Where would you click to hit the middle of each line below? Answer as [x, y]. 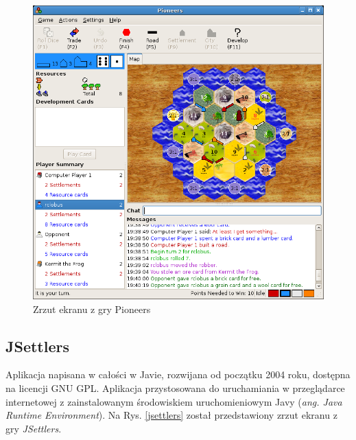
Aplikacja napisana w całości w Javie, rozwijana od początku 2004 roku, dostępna [178, 374]
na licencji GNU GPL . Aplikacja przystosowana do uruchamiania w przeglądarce [175, 388]
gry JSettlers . [34, 428]
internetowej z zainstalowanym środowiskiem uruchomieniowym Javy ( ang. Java [174, 401]
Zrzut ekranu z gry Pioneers [92, 309]
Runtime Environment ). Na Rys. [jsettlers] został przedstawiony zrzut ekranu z [171, 415]
